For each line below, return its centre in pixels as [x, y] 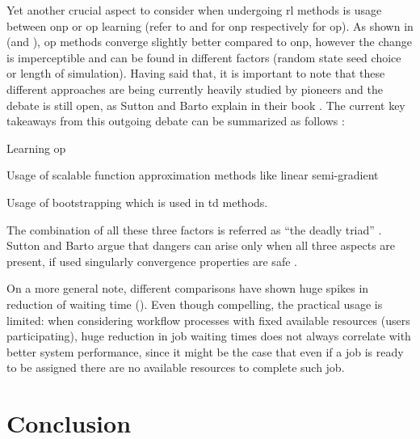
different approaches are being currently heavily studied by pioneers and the [195, 89]
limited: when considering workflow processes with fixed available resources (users [208, 320]
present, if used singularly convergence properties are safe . [152, 261]
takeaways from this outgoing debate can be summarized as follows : [176, 121]
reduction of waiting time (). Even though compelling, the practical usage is [195, 304]
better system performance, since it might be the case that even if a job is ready [205, 351]
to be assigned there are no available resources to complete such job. [176, 367]
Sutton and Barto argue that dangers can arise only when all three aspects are [201, 245]
